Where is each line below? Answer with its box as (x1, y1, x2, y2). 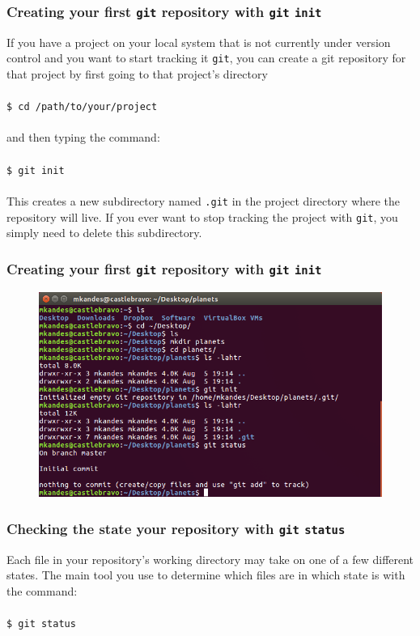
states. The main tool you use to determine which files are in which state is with (6, 566, 405, 583)
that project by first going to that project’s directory (6, 66, 268, 83)
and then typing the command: (6, 129, 160, 146)
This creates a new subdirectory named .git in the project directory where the (6, 192, 401, 209)
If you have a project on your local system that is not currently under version (6, 33, 391, 50)
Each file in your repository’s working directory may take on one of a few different (6, 550, 414, 567)
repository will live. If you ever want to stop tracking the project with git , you (6, 208, 398, 225)
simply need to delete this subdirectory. (6, 224, 202, 241)
